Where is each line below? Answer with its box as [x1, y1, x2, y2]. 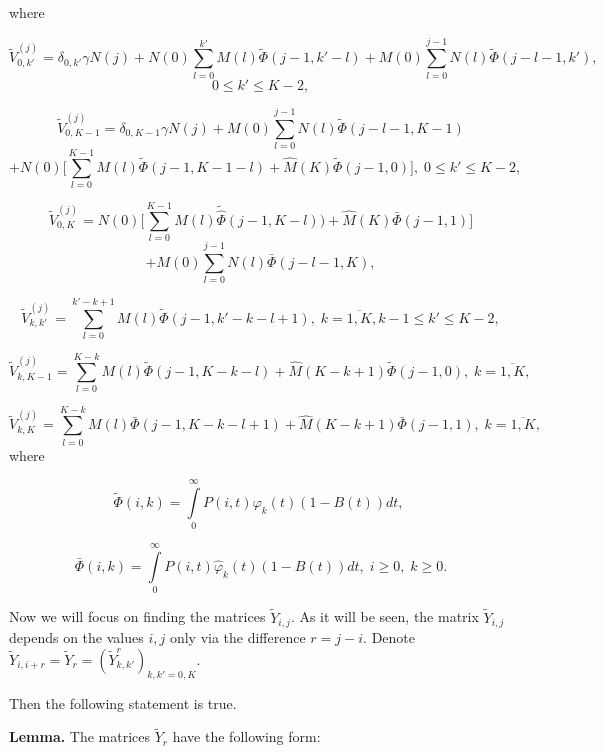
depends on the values [9, 627, 144, 648]
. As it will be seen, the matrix [290, 606, 479, 627]
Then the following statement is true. [9, 692, 237, 713]
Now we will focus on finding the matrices [9, 606, 266, 627]
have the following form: [172, 726, 321, 747]
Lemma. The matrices [9, 726, 151, 747]
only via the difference [169, 627, 306, 648]
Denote [371, 627, 415, 648]
